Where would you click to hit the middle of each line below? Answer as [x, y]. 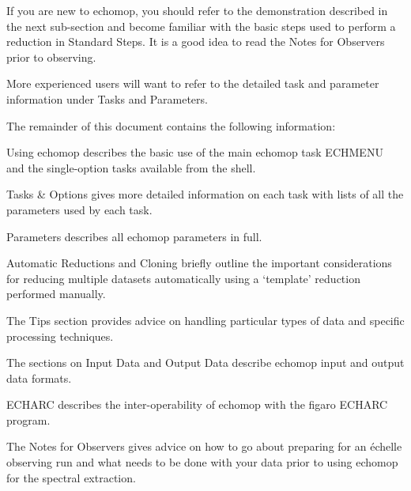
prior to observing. [51, 57]
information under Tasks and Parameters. [107, 98]
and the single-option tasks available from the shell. [131, 167]
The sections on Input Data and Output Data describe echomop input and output [205, 363]
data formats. [39, 378]
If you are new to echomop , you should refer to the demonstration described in [197, 10]
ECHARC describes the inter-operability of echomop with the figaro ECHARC [197, 404]
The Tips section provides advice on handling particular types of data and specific [205, 320]
